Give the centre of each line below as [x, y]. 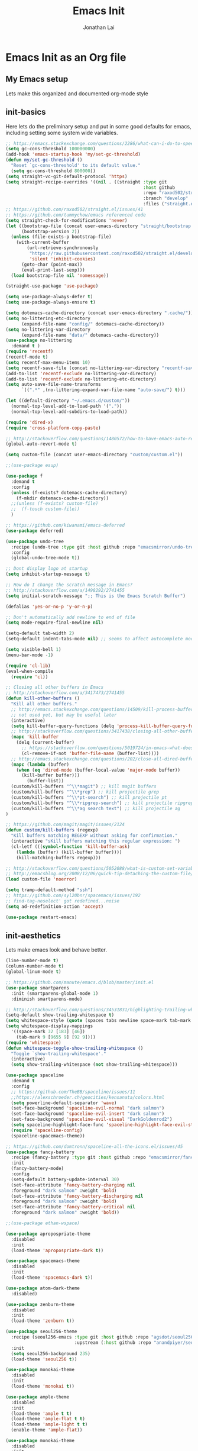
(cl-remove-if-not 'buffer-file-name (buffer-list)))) [90, 753]
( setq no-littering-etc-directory [48, 318]
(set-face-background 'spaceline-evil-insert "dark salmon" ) [88, 1114]
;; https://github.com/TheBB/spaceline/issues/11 [73, 1092]
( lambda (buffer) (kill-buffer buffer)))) [69, 852]
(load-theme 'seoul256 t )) [44, 1359]
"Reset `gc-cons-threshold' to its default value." [76, 166]
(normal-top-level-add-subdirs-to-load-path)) [69, 412]
